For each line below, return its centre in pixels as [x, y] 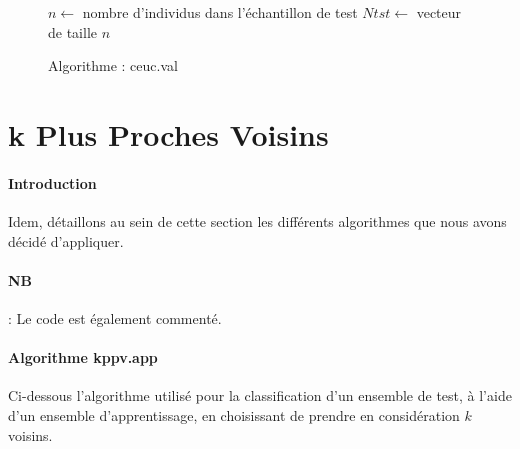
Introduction [52, 182]
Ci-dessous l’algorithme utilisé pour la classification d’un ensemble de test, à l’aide [260, 395]
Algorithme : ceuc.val [113, 65]
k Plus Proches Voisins [168, 133]
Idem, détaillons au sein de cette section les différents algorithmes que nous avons [257, 220]
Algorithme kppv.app [83, 357]
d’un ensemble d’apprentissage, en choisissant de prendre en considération [234, 414]
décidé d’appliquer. [66, 240]
